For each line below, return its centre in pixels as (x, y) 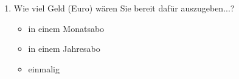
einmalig (44, 68)
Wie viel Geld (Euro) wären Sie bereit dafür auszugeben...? (124, 8)
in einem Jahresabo (64, 49)
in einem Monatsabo (66, 28)
